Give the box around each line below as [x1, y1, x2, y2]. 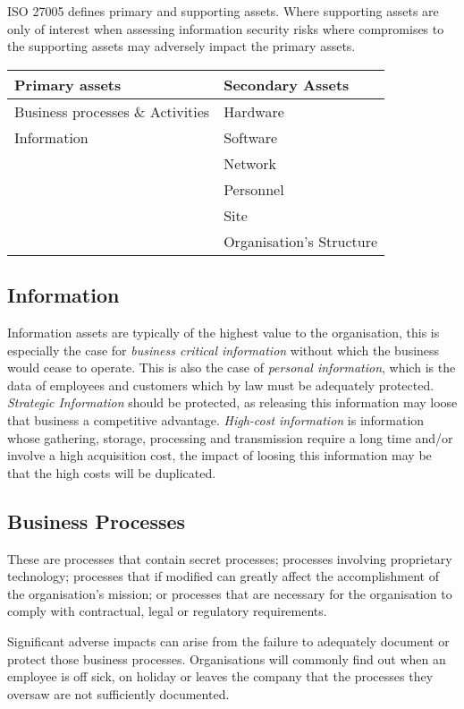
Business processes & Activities [14, 100, 210, 122]
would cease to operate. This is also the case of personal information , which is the [7, 358, 456, 377]
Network [224, 152, 276, 174]
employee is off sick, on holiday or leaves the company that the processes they [7, 667, 434, 686]
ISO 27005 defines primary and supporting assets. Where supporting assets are [7, 2, 439, 20]
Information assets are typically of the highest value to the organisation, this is [7, 322, 440, 341]
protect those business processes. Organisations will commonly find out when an [7, 649, 446, 668]
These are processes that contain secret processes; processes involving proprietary [7, 549, 452, 568]
